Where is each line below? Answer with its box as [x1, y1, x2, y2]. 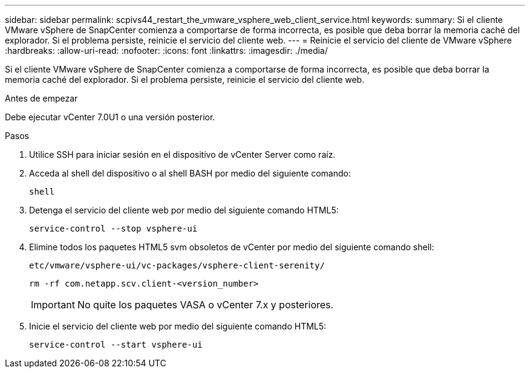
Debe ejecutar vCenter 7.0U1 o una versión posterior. [5, 112, 215, 122]
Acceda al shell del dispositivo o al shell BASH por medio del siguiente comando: [29, 168, 351, 178]
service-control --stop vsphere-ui [29, 224, 198, 233]
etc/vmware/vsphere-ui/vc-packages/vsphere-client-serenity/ [29, 261, 325, 270]
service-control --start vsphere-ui [29, 340, 203, 349]
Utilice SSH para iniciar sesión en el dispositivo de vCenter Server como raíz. [29, 149, 336, 160]
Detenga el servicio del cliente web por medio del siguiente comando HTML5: [29, 205, 339, 215]
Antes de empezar [5, 93, 78, 103]
